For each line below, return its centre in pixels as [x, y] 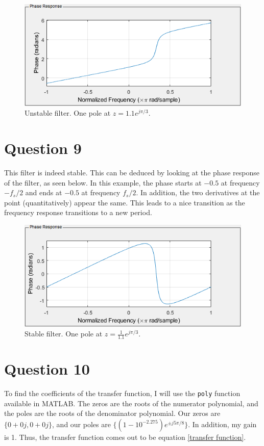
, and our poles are [81, 424]
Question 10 [47, 369]
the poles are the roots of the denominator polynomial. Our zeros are [112, 413]
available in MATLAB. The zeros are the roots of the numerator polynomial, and [131, 403]
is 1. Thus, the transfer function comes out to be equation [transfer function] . [125, 437]
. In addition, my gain [222, 424]
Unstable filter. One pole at [68, 113]
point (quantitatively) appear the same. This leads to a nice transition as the [125, 202]
